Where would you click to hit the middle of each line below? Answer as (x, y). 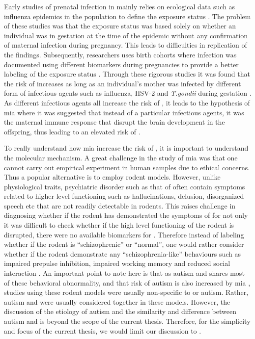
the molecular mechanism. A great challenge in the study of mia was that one (121, 157)
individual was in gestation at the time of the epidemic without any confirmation (126, 35)
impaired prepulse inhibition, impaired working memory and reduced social (117, 263)
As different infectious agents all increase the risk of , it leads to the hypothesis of (127, 102)
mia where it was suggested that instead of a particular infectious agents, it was (124, 112)
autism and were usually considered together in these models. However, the (117, 301)
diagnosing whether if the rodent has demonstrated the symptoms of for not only (126, 215)
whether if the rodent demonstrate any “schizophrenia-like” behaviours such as (123, 253)
